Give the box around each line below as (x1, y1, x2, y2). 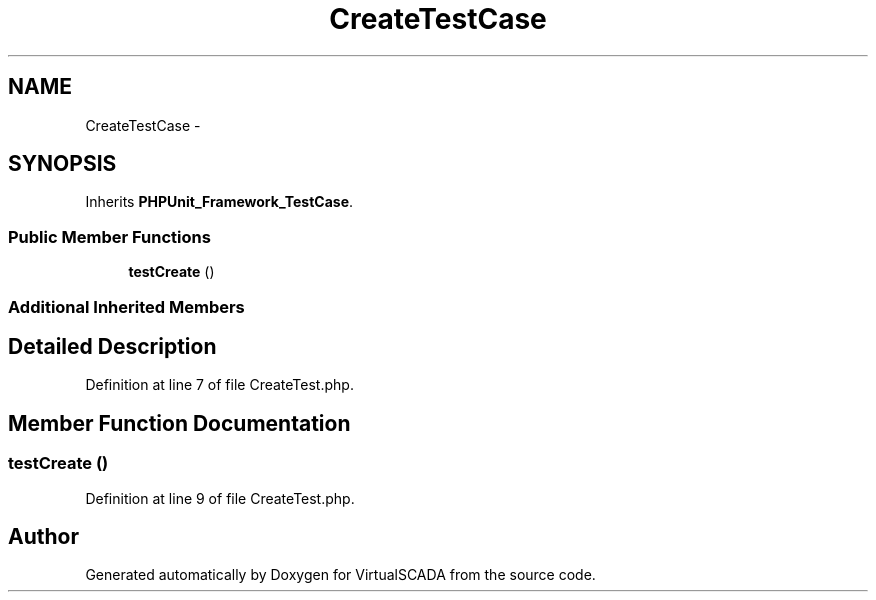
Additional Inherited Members (8, 296, 245, 317)
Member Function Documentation (8, 410, 351, 436)
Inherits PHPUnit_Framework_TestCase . (85, 193, 354, 211)
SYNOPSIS (8, 151, 117, 177)
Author (8, 524, 79, 550)
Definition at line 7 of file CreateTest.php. (85, 376, 354, 394)
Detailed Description (8, 333, 217, 359)
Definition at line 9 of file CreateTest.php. (85, 489, 355, 507)
